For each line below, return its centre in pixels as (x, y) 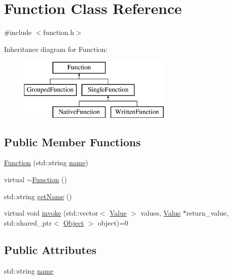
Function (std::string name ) (46, 162)
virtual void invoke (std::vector (51, 213)
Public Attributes (50, 249)
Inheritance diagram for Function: (56, 49)
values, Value (160, 213)
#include (18, 32)
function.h (59, 32)
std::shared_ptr (28, 222)
